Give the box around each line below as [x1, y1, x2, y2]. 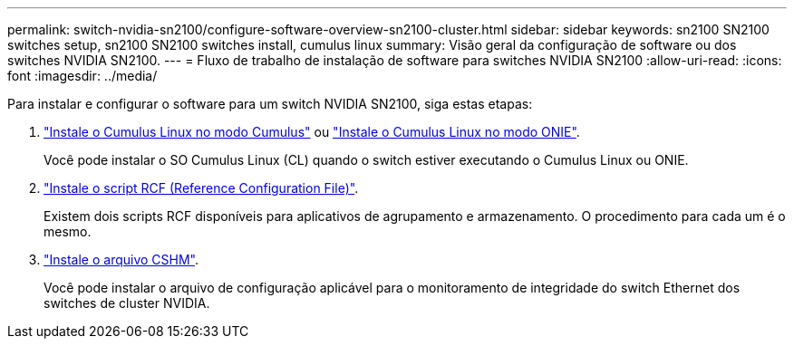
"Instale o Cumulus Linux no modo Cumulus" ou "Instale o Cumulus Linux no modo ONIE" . [44, 124, 580, 139]
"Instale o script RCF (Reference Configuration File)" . [44, 180, 359, 196]
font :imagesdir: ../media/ [7, 68, 158, 83]
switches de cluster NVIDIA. [44, 295, 210, 311]
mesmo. [44, 224, 92, 239]
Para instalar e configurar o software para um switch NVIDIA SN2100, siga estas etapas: [7, 96, 533, 111]
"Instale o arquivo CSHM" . [44, 252, 199, 267]
